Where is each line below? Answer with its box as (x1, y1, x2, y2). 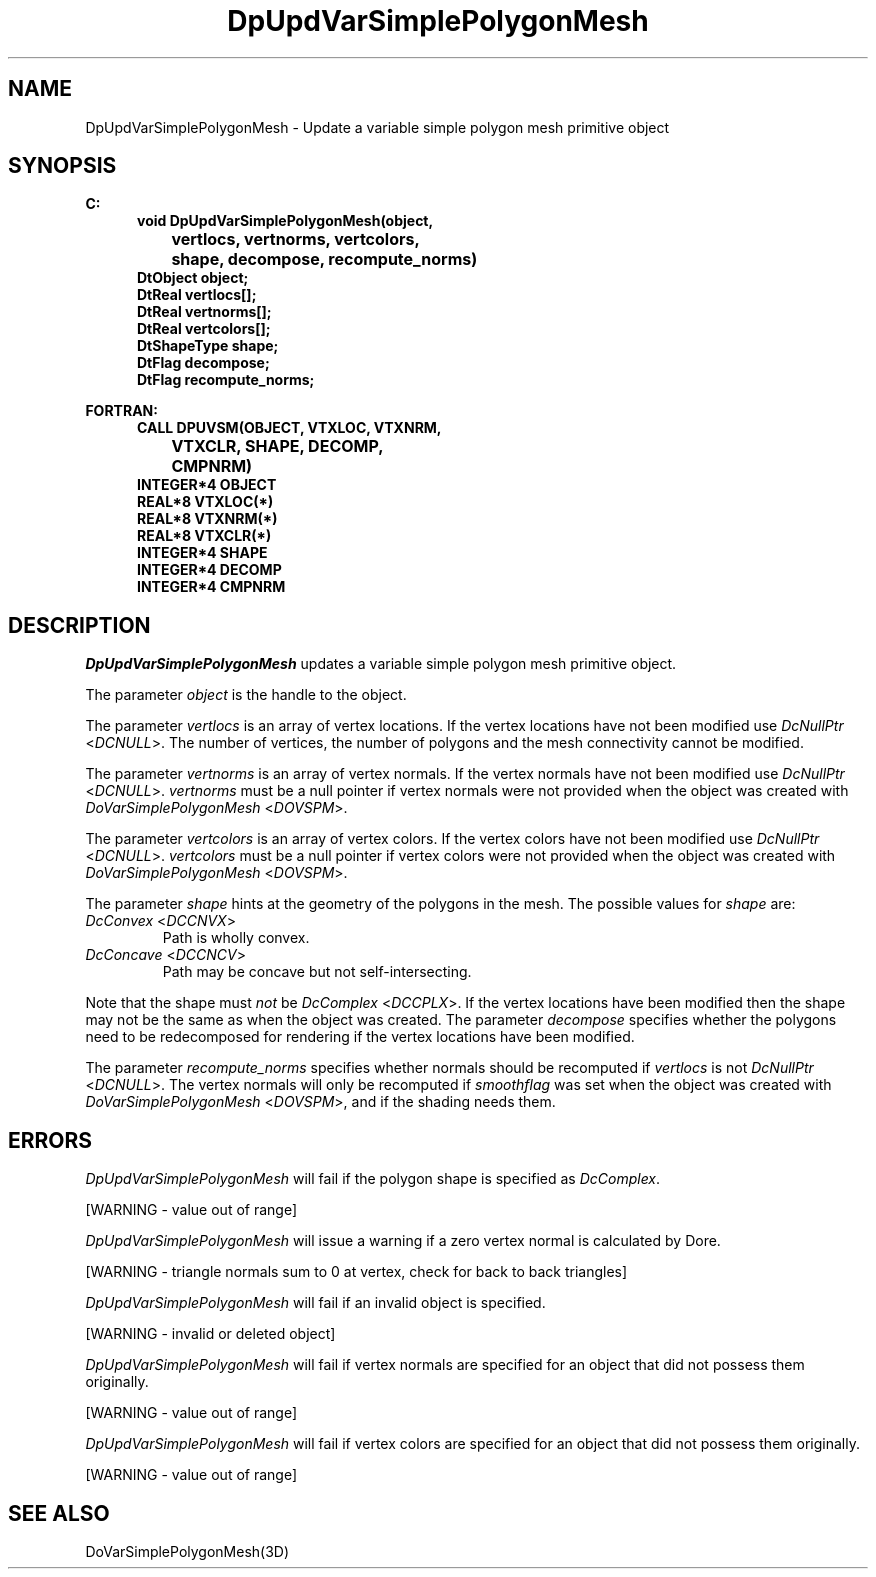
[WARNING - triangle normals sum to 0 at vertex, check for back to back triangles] (85, 1263, 628, 1281)
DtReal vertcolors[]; (137, 320, 271, 338)
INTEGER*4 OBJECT (137, 476, 277, 494)
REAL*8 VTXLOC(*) (137, 493, 274, 511)
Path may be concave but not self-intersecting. (162, 963, 472, 981)
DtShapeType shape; (137, 337, 279, 355)
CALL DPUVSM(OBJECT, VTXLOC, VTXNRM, (137, 419, 442, 437)
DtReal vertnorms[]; (137, 303, 272, 321)
